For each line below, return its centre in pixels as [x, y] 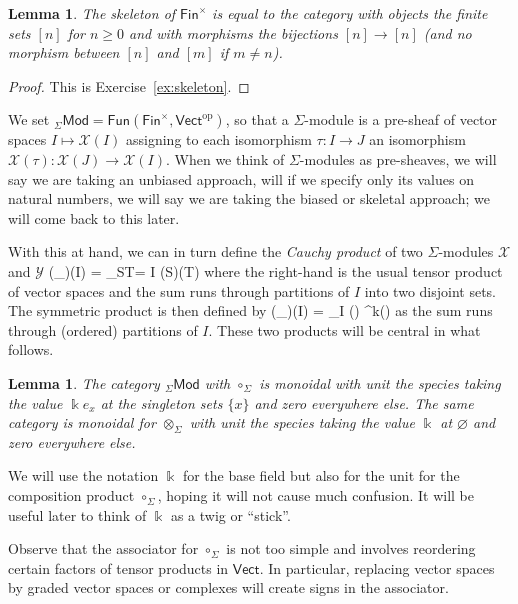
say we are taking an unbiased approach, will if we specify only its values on [241, 178]
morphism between [64, 52]
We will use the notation [83, 475]
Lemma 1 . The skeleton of [92, 13]
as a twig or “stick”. [230, 514]
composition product [71, 495]
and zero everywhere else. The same [364, 402]
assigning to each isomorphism [219, 139]
